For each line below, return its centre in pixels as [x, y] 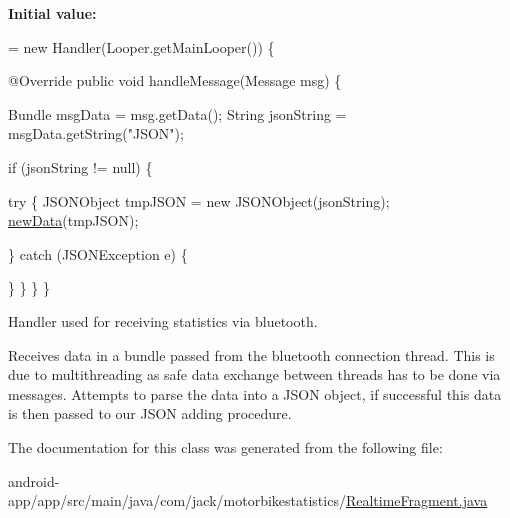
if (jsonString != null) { [80, 166]
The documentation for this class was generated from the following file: [225, 446]
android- [34, 480]
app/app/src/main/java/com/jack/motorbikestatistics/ [177, 500]
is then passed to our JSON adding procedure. [150, 413]
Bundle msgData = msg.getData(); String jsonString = [177, 113]
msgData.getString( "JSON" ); [96, 133]
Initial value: [52, 13]
